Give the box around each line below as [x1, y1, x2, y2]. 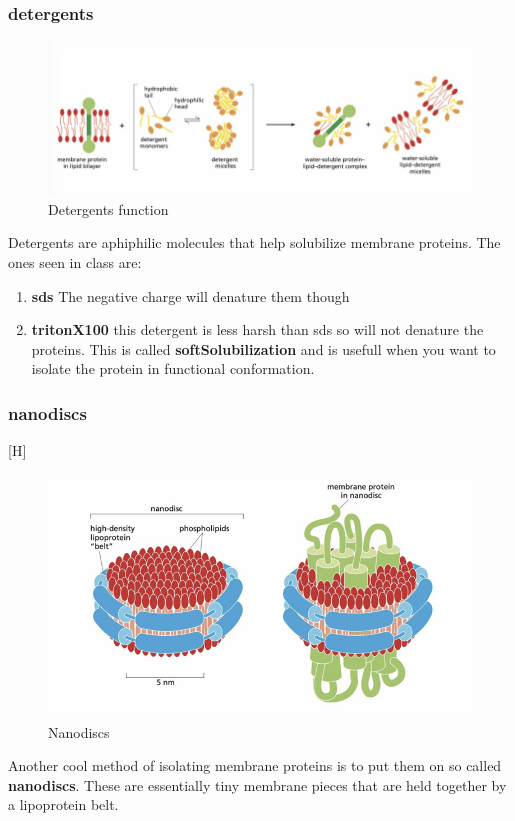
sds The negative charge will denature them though [31, 285, 350, 306]
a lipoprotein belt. [8, 794, 119, 815]
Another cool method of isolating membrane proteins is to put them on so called [8, 755, 502, 776]
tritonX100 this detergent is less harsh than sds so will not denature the [31, 319, 484, 340]
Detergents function [48, 198, 169, 219]
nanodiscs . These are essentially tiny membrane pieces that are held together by [8, 774, 507, 795]
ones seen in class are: [8, 251, 142, 272]
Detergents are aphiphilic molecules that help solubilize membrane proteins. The [8, 232, 501, 253]
